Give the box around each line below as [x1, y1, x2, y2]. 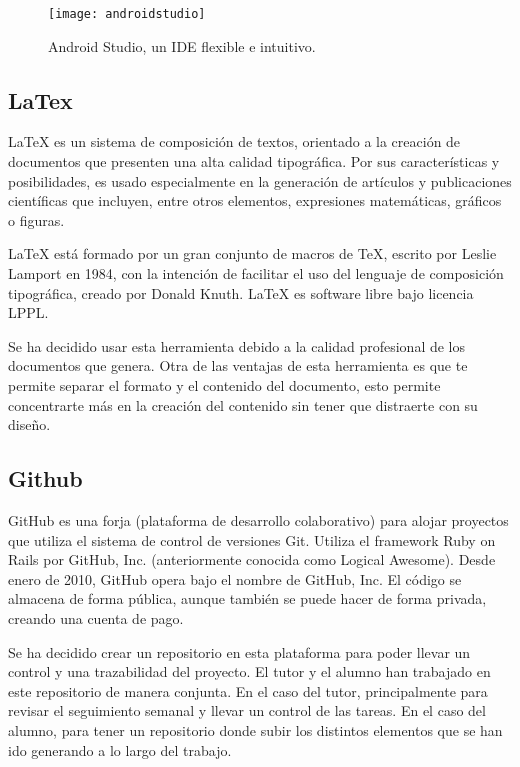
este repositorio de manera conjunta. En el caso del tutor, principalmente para [8, 680, 488, 701]
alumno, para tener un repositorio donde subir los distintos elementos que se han [8, 719, 503, 740]
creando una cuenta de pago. [8, 607, 184, 628]
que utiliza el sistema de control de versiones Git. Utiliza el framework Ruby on [8, 529, 496, 550]
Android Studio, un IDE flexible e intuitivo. [48, 35, 316, 56]
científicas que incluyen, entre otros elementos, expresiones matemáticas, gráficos [8, 190, 502, 211]
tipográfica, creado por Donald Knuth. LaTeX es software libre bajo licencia [8, 282, 474, 303]
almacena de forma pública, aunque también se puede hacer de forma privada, [8, 588, 487, 609]
